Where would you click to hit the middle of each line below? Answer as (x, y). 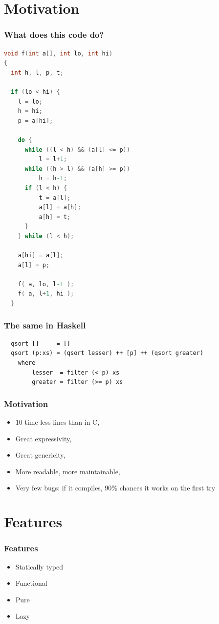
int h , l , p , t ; (37, 72)
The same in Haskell (45, 325)
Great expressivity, (44, 438)
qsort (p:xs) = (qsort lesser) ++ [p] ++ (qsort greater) (107, 353)
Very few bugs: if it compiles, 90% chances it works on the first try (115, 488)
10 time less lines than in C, (57, 422)
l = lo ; (30, 101)
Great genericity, (40, 455)
